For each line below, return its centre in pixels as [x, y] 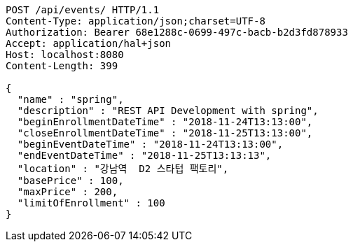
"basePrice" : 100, [70, 181]
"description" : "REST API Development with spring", [168, 111]
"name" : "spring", [70, 99]
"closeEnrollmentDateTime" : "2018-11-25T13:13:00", [165, 133]
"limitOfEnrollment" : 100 [91, 203]
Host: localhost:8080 [65, 55]
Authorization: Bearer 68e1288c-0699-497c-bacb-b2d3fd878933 [177, 32]
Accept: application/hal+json [89, 43]
